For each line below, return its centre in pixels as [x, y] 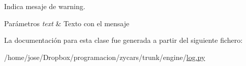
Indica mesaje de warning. [45, 6]
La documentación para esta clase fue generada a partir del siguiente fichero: [124, 40]
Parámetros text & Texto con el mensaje [67, 23]
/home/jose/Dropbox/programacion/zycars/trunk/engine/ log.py [105, 57]
